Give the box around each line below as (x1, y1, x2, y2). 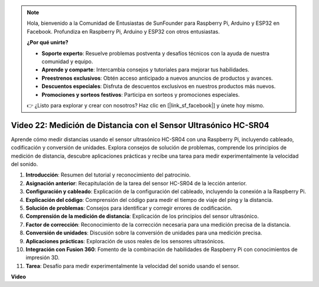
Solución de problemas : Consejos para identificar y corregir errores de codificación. (25, 204, 233, 211)
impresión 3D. (25, 254, 60, 261)
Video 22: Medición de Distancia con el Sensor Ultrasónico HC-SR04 (11, 120, 270, 130)
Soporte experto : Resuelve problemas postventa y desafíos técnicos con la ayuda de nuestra (41, 50, 270, 57)
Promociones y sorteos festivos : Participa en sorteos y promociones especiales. (41, 91, 240, 98)
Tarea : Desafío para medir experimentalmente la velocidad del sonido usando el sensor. (25, 262, 240, 269)
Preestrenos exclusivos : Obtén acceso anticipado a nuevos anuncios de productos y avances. (41, 74, 273, 81)
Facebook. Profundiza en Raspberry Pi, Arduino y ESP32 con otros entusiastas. (27, 28, 220, 35)
